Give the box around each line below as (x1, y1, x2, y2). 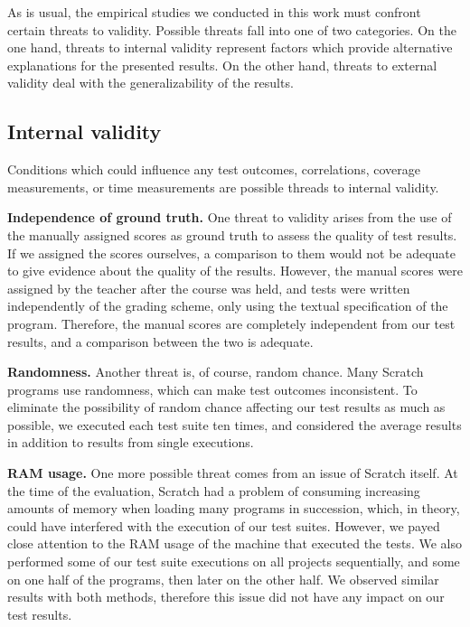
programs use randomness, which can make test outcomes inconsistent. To (7, 379, 418, 398)
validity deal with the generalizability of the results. (7, 73, 294, 92)
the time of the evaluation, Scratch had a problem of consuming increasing (7, 481, 420, 500)
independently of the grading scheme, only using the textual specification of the (7, 296, 448, 315)
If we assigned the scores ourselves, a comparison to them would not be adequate (7, 243, 456, 262)
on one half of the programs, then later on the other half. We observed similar (7, 569, 439, 588)
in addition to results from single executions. (7, 433, 254, 452)
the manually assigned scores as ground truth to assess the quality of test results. (7, 225, 457, 244)
